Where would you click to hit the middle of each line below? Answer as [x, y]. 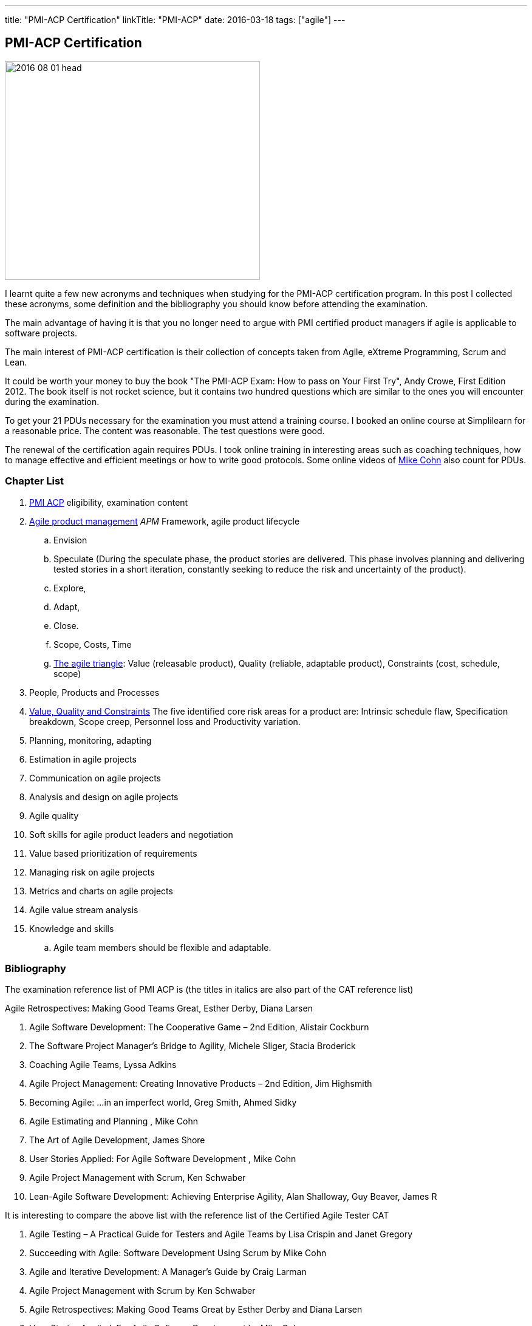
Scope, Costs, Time [93, 644]
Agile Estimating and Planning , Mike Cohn [114, 1121]
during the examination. [52, 401]
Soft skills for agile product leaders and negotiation [131, 834]
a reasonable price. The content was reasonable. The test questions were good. [165, 430]
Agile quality [54, 815]
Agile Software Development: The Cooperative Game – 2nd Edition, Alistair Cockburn [199, 1027]
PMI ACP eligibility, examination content [109, 502]
